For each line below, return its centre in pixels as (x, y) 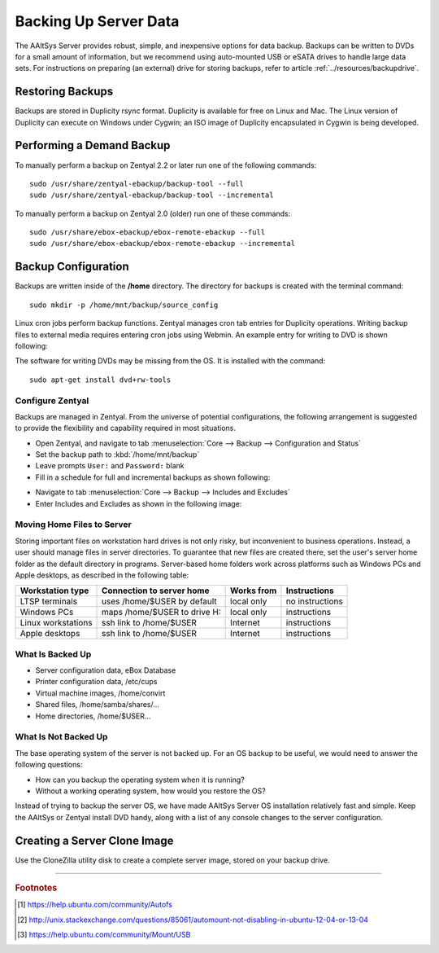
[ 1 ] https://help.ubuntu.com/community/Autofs (95, 905)
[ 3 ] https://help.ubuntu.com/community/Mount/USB (104, 935)
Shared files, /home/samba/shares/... (98, 705)
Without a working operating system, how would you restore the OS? (150, 791)
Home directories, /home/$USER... (93, 716)
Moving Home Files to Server (73, 525)
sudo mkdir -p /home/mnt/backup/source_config (124, 305)
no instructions (314, 601)
